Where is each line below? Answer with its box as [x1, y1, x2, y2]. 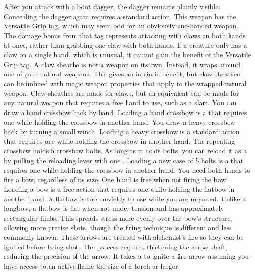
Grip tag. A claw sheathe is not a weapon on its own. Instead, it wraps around [4, 59, 241, 69]
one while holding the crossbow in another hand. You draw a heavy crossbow [4, 117, 235, 127]
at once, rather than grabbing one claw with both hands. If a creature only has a [4, 40, 247, 50]
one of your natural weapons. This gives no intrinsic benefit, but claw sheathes [4, 69, 240, 79]
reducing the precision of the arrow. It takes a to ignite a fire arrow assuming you [4, 251, 249, 261]
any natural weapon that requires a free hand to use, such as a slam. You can [4, 97, 237, 107]
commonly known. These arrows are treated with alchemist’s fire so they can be [4, 232, 244, 242]
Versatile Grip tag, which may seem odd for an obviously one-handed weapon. [4, 21, 239, 31]
